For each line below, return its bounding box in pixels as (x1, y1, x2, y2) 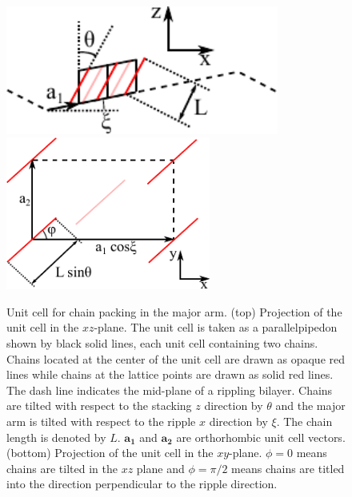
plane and (136, 459, 185, 476)
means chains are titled (231, 459, 345, 476)
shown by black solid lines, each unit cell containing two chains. (6, 335, 318, 351)
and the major (275, 397, 346, 414)
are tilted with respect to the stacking (6, 397, 192, 414)
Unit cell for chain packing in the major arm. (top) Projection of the (6, 303, 342, 320)
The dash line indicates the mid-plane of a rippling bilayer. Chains (6, 381, 333, 398)
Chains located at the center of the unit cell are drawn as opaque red (6, 350, 346, 367)
